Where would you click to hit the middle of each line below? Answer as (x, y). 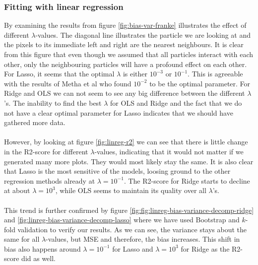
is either (135, 74)
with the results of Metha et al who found (68, 83)
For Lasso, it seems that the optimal (59, 74)
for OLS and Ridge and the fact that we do (176, 102)
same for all (22, 239)
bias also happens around (42, 248)
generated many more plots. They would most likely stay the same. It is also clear (129, 161)
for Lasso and (133, 248)
